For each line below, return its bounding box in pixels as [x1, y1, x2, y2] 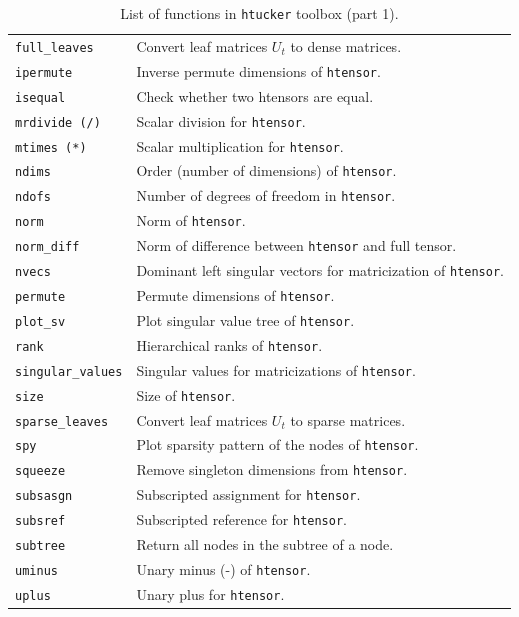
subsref [15, 514, 66, 529]
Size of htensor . [136, 384, 236, 405]
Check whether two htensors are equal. [136, 85, 374, 106]
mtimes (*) [15, 140, 87, 155]
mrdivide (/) [15, 115, 101, 130]
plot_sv [15, 314, 66, 329]
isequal [15, 90, 66, 105]
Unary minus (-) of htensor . [136, 558, 311, 579]
